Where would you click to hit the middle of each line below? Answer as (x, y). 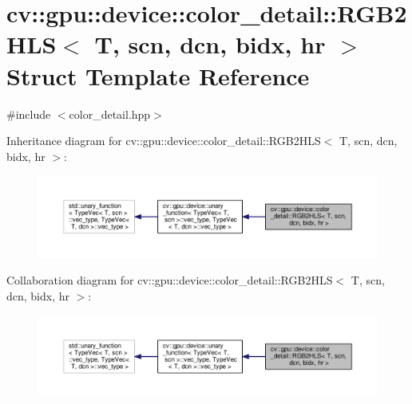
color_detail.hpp (110, 114)
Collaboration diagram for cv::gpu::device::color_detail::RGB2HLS (170, 280)
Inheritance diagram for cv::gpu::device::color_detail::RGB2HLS (164, 141)
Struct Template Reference (158, 75)
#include (29, 114)
